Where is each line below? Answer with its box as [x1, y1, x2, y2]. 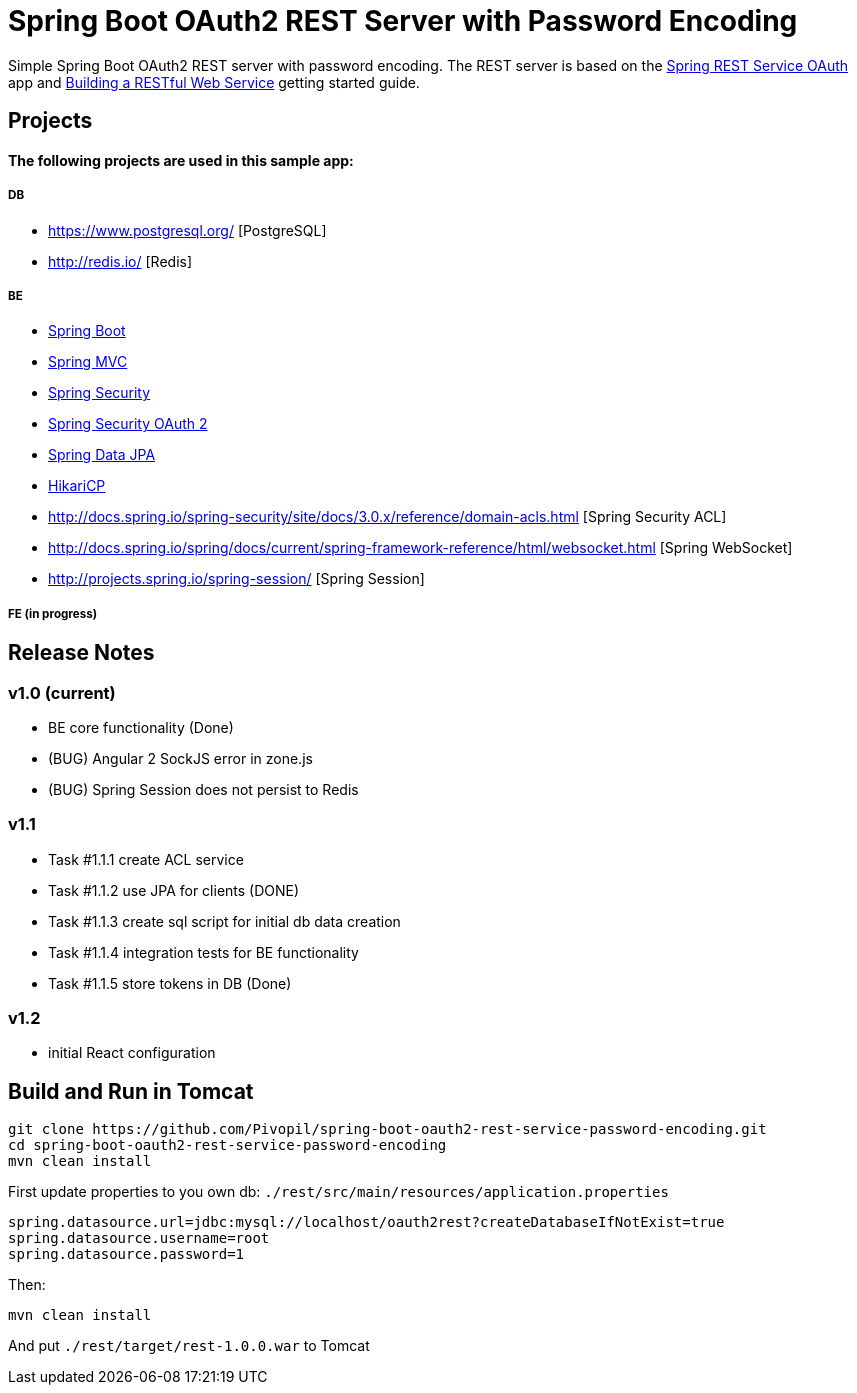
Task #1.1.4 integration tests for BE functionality [48, 943, 359, 961]
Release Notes [8, 640, 155, 666]
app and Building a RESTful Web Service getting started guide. [8, 73, 420, 91]
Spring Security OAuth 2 [48, 415, 208, 433]
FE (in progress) [8, 606, 98, 621]
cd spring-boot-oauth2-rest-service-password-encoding [8, 1137, 447, 1154]
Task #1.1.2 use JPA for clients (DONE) [48, 881, 300, 899]
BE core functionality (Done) [48, 718, 234, 736]
